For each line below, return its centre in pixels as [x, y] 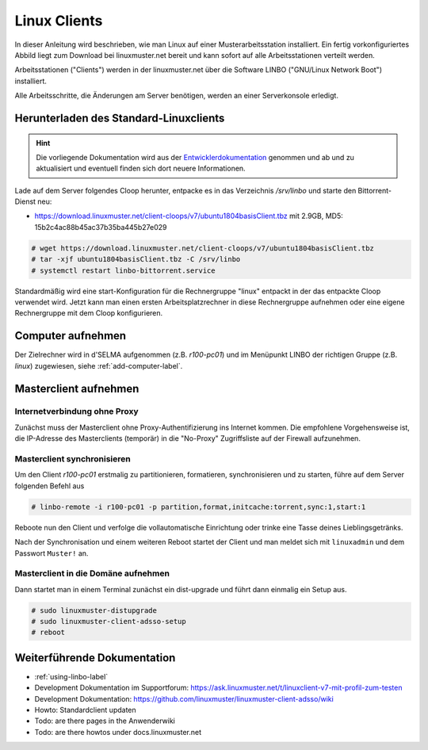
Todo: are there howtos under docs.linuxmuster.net [118, 732]
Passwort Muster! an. [52, 553]
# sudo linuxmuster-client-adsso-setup [109, 622]
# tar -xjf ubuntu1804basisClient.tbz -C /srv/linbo [136, 259]
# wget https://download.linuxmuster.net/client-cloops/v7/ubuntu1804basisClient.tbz [203, 248]
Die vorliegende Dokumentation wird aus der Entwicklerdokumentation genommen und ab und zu [195, 157]
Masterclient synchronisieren [73, 459]
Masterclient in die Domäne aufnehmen [92, 573]
